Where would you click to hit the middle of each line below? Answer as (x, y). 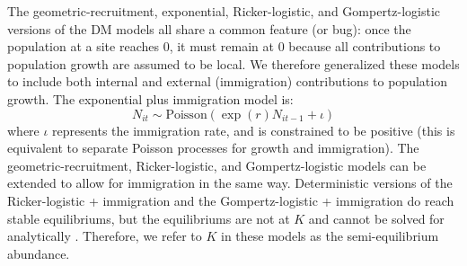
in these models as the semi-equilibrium (330, 236)
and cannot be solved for (376, 218)
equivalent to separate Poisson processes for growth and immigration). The (213, 148)
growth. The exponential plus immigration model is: (150, 98)
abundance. (39, 253)
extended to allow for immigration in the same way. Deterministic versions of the (230, 183)
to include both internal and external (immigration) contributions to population (227, 81)
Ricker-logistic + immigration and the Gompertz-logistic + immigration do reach (231, 200)
